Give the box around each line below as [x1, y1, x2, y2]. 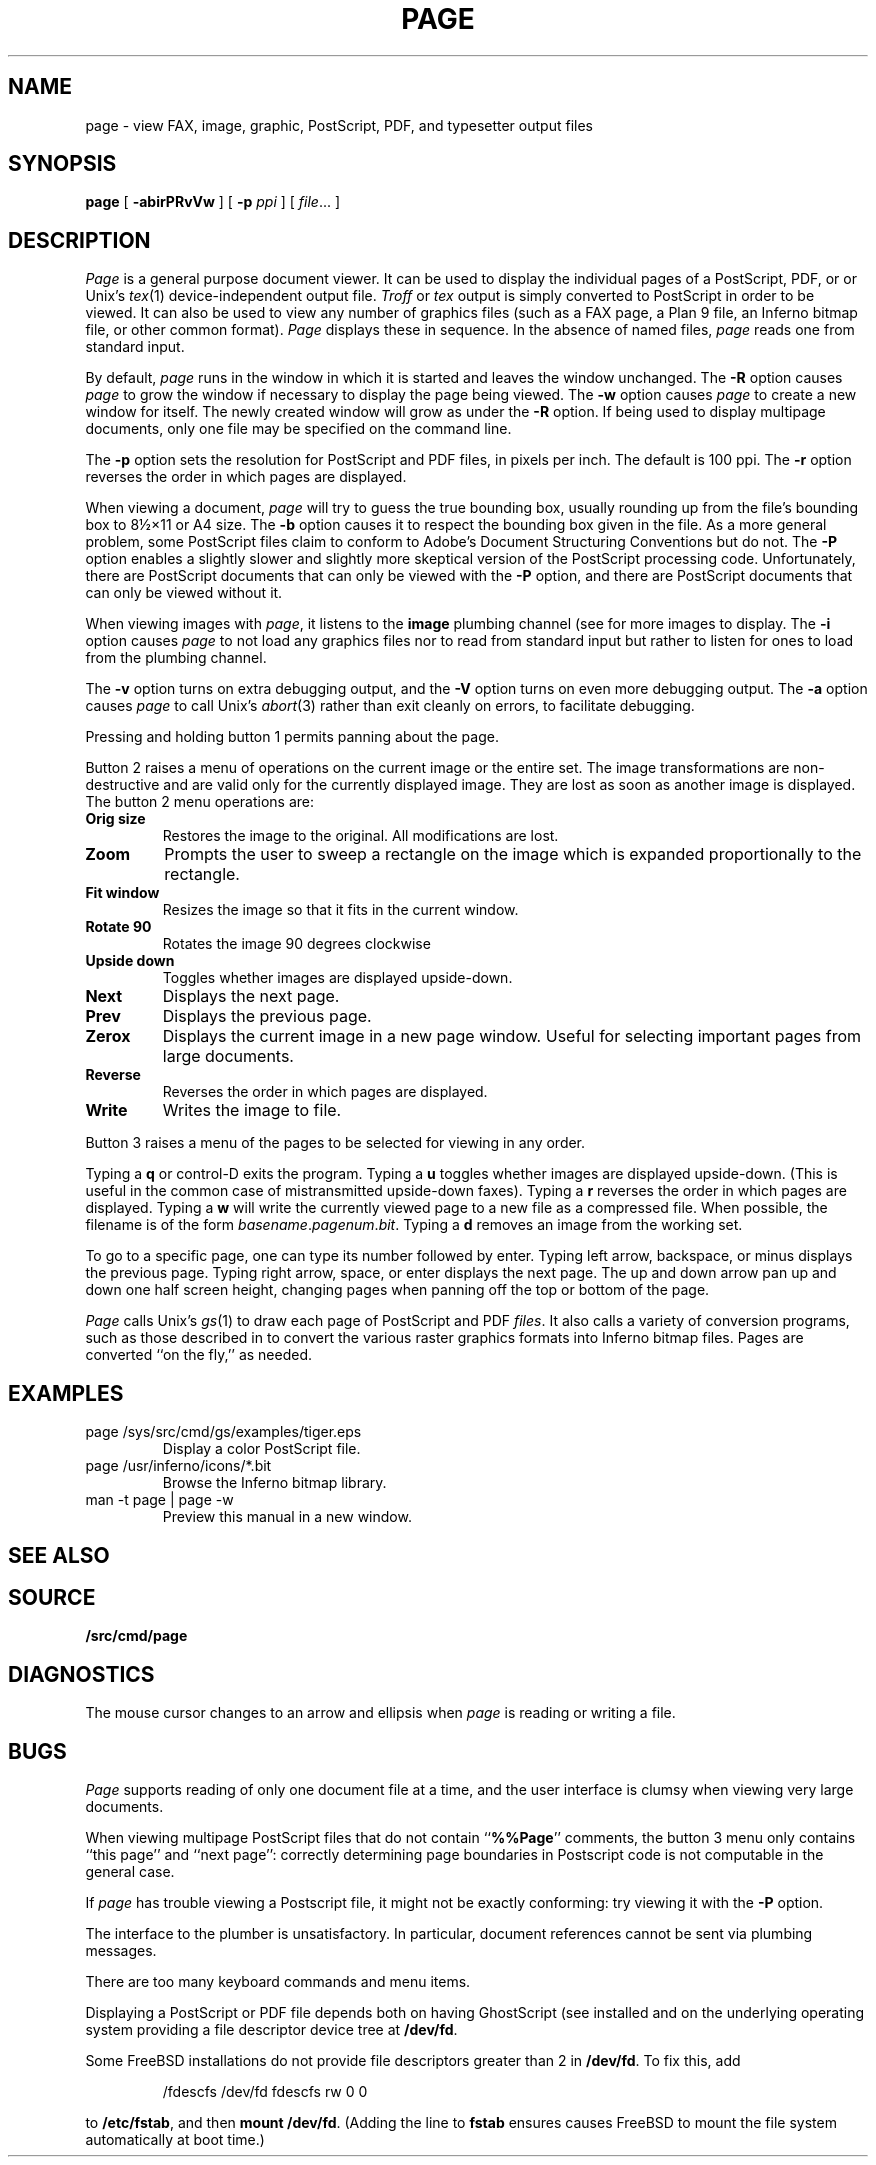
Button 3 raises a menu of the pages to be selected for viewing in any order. [85, 1134, 586, 1152]
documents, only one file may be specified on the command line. [85, 420, 512, 438]
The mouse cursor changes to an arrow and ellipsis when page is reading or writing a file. [85, 1704, 676, 1722]
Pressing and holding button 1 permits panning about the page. [85, 728, 499, 746]
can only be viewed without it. [85, 584, 283, 602]
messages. [85, 1942, 157, 1960]
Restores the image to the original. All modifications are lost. [162, 827, 559, 845]
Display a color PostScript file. [162, 1440, 361, 1458]
